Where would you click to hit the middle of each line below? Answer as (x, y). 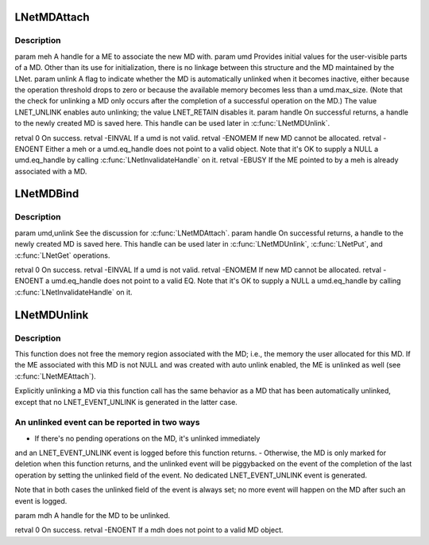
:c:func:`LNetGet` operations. (62, 255)
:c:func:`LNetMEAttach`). (56, 376)
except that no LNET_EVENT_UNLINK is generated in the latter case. (126, 402)
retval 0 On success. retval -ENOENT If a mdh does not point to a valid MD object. (149, 530)
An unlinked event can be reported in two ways (107, 422)
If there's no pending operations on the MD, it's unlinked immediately (147, 438)
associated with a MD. (51, 171)
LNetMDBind (47, 194)
